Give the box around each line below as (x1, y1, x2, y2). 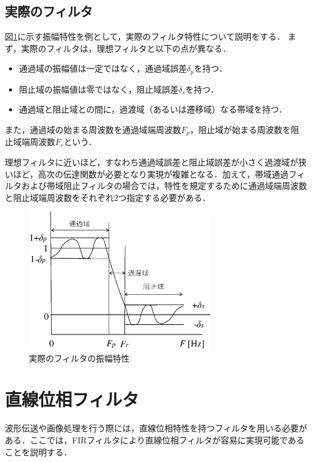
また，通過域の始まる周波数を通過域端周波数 (5, 123, 181, 136)
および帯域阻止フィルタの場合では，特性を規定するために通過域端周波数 (21, 179, 307, 192)
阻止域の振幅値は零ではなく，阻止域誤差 (19, 82, 179, 95)
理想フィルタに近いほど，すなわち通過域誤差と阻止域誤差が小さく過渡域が (5, 156, 299, 168)
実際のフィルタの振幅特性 (29, 351, 130, 364)
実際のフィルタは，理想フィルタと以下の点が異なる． (21, 42, 231, 54)
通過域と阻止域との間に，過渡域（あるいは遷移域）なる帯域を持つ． (19, 103, 287, 115)
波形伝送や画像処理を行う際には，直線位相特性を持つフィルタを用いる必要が (5, 422, 307, 434)
